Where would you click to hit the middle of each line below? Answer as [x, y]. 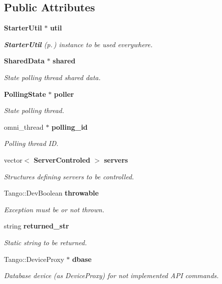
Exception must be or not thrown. [54, 209]
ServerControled [62, 159]
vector [13, 159]
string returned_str [37, 226]
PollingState [25, 94]
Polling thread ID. [31, 143]
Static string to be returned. [45, 242]
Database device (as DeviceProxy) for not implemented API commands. [111, 275]
